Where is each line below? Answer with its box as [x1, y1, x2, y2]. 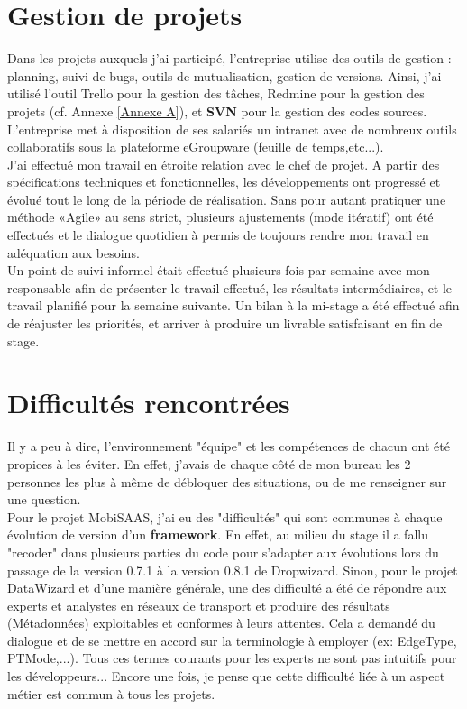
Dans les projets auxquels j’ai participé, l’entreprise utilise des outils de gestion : [7, 49, 452, 68]
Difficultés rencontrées [7, 384, 290, 421]
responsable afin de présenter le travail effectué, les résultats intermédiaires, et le [7, 278, 453, 297]
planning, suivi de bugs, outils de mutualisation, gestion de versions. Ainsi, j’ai [7, 66, 442, 85]
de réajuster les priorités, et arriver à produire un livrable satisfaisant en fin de [7, 314, 443, 333]
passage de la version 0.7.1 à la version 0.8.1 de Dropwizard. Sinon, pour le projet [7, 560, 458, 579]
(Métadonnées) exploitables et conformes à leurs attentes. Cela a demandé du [7, 613, 435, 632]
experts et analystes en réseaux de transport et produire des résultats [7, 595, 390, 614]
